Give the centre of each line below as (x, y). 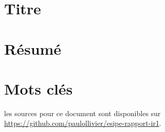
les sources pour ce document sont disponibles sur (82, 113)
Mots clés (39, 88)
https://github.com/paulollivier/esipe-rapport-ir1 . (83, 123)
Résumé (33, 48)
